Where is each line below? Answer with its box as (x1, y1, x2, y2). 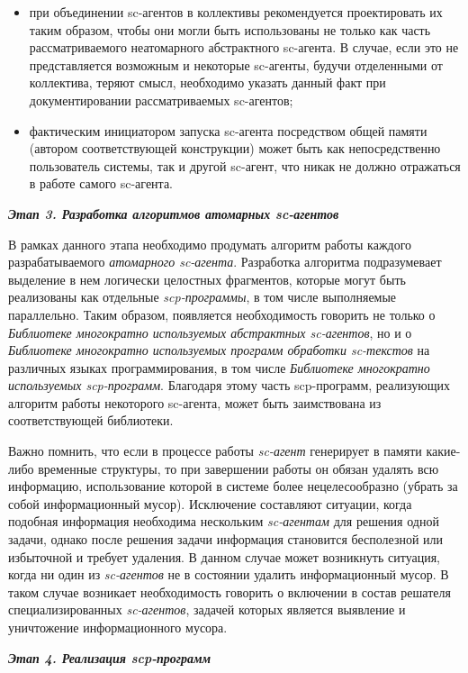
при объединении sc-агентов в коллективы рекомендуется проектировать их (29, 3, 443, 21)
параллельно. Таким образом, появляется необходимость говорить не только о (8, 305, 436, 323)
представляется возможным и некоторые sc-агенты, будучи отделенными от (29, 55, 443, 74)
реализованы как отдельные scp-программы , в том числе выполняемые (8, 287, 397, 306)
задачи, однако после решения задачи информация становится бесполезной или (8, 530, 444, 549)
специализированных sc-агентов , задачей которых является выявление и (8, 600, 406, 619)
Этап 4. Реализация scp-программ (8, 648, 211, 667)
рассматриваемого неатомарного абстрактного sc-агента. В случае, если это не (29, 38, 459, 57)
